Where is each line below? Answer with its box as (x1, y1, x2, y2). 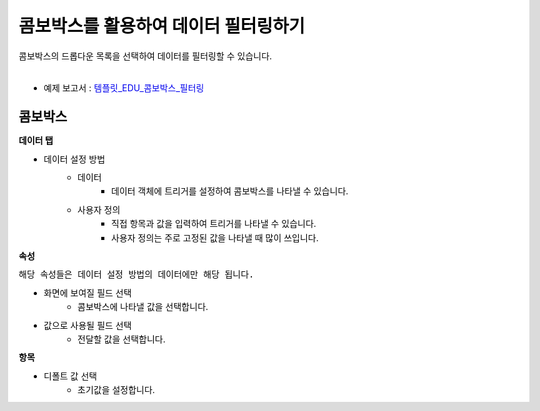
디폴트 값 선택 (43, 370, 98, 382)
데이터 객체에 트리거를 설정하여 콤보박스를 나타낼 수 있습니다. (111, 185, 349, 197)
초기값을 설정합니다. (77, 384, 155, 396)
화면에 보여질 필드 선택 (43, 286, 132, 299)
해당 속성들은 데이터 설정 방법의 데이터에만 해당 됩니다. (18, 269, 255, 280)
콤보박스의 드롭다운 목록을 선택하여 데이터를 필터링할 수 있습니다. (18, 50, 273, 62)
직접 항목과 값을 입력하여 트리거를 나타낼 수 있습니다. (111, 218, 317, 230)
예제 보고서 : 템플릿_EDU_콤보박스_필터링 (43, 82, 205, 94)
